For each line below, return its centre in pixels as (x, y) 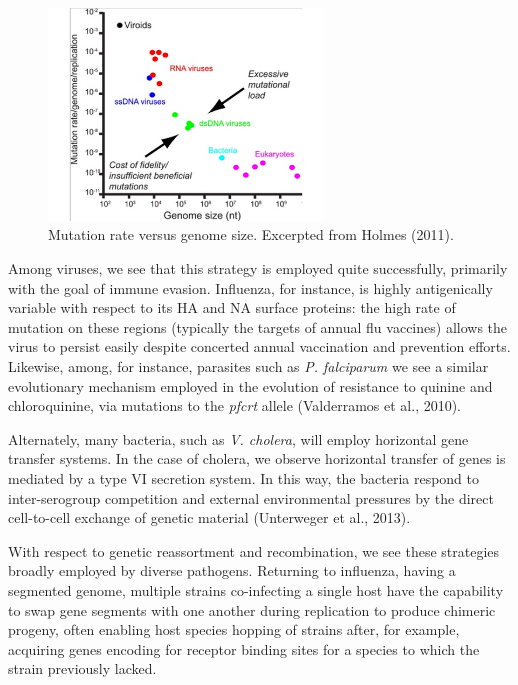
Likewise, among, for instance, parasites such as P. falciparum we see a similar (248, 366)
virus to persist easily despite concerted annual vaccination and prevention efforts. (259, 346)
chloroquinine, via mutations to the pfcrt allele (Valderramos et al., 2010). (235, 405)
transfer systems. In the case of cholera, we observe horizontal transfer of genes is (257, 458)
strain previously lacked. (82, 668)
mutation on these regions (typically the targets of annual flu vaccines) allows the (257, 326)
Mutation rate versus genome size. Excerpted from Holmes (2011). (251, 234)
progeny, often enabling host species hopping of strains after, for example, (234, 629)
